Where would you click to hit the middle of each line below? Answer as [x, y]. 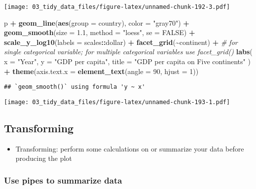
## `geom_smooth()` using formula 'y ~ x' [75, 87]
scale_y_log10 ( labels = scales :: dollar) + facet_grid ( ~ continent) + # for [121, 42]
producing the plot [44, 158]
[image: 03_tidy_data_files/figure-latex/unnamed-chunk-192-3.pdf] [117, 7]
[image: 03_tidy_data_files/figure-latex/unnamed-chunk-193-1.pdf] [117, 102]
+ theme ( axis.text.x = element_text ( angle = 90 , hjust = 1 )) [101, 71]
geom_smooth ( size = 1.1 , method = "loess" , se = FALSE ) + [100, 32]
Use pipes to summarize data [63, 180]
